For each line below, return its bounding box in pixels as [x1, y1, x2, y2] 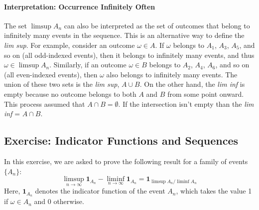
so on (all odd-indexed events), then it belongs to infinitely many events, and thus [4, 49, 255, 60]
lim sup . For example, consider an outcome [4, 39, 135, 50]
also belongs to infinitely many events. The [106, 69, 238, 79]
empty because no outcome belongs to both [4, 88, 136, 99]
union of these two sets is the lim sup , [4, 79, 120, 89]
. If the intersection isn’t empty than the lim [118, 98, 254, 109]
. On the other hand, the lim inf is [139, 79, 245, 89]
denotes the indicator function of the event [35, 186, 165, 196]
